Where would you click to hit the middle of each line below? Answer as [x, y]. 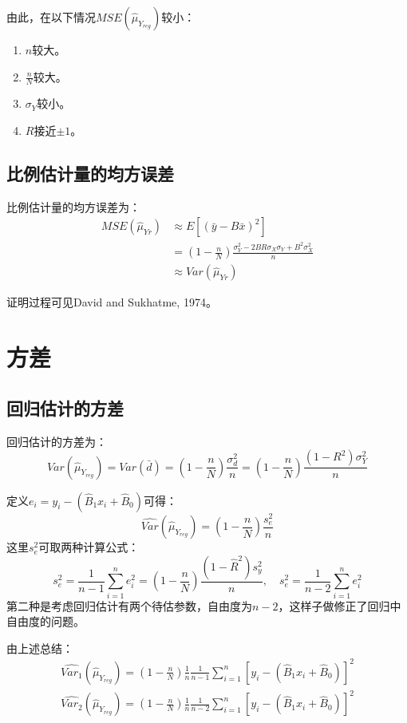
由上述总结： [40, 648]
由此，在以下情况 [51, 17]
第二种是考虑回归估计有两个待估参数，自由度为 [129, 605]
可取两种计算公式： [89, 547]
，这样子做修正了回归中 [340, 605]
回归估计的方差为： [57, 441]
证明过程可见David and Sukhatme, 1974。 [112, 302]
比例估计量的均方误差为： [73, 206]
